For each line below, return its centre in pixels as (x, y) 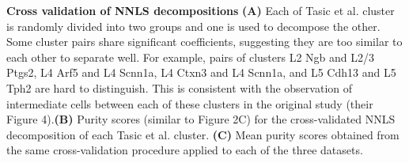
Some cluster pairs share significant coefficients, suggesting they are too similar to (204, 42)
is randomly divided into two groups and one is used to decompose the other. (193, 26)
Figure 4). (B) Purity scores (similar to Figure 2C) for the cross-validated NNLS (201, 119)
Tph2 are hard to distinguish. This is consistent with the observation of (180, 87)
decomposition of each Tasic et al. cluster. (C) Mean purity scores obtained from (203, 134)
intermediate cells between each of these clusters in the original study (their (190, 103)
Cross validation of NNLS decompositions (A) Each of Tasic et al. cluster (201, 10)
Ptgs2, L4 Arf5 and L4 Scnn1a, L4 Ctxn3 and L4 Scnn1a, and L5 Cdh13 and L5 (201, 72)
